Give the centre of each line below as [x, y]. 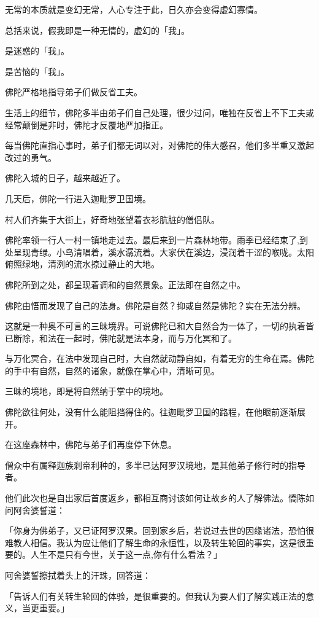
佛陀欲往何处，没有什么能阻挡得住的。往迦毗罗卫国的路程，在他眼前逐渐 [151, 412]
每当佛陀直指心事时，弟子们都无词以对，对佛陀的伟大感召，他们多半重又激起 [159, 145]
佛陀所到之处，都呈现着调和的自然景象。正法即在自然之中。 [125, 284]
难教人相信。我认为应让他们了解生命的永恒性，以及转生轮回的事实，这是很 [155, 542]
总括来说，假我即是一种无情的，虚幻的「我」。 [97, 30]
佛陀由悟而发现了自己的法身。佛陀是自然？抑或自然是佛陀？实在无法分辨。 [155, 305]
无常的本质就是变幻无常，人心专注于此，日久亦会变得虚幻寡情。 [134, 9]
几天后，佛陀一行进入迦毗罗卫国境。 [78, 198]
